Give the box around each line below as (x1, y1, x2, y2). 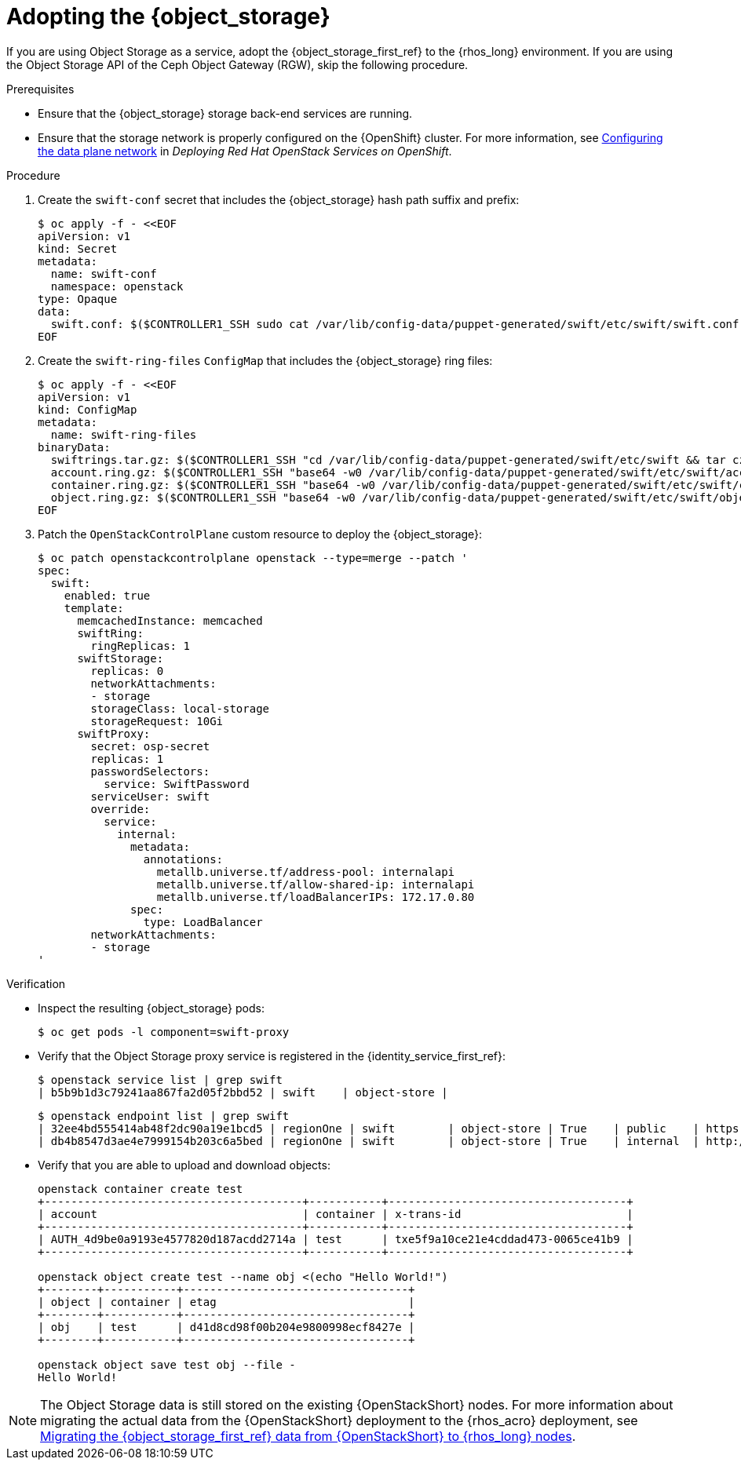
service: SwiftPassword (104, 777, 250, 790)
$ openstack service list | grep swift (38, 1073, 283, 1086)
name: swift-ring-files (50, 428, 197, 441)
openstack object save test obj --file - (38, 1358, 296, 1371)
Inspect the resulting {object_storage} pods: (38, 1001, 265, 1015)
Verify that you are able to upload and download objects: (38, 1158, 330, 1172)
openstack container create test (38, 1182, 243, 1195)
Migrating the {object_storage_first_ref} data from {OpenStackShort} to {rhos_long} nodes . (40, 1428, 576, 1444)
